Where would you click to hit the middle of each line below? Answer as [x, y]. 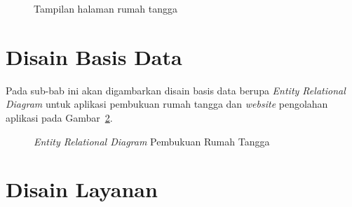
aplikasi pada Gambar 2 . [59, 117]
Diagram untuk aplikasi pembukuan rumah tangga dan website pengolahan [167, 104]
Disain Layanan [82, 189]
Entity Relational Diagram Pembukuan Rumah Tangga [152, 141]
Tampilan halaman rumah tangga [106, 8]
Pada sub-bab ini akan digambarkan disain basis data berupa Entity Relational [176, 90]
